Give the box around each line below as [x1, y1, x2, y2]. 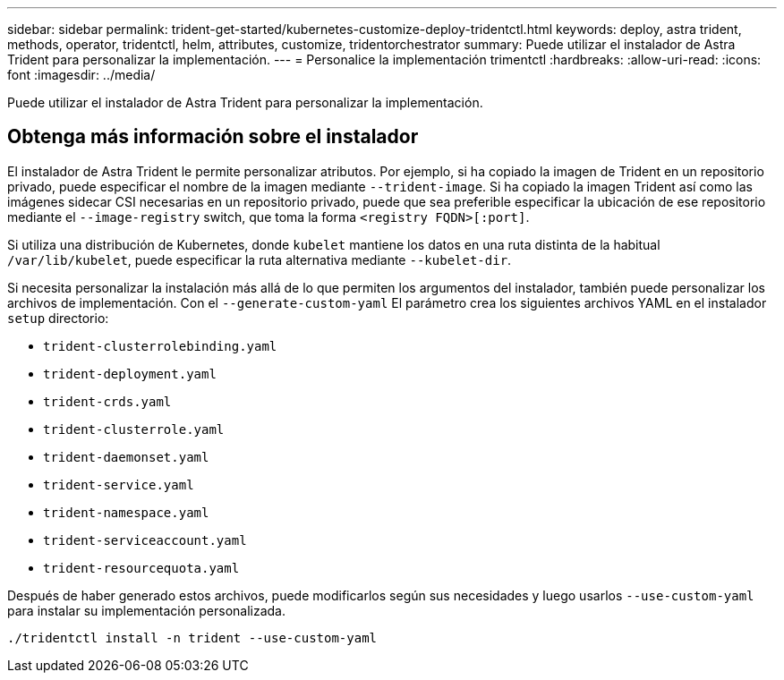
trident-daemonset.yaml [43, 449, 209, 464]
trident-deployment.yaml [43, 366, 217, 381]
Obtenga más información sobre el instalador [7, 125, 419, 149]
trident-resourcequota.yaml [43, 560, 240, 575]
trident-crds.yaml [43, 394, 172, 409]
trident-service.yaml [43, 477, 194, 492]
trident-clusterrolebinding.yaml [43, 338, 277, 353]
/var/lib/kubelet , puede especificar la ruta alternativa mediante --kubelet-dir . [7, 251, 512, 268]
